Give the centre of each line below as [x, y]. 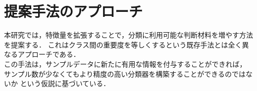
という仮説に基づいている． [65, 83]
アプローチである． [49, 54]
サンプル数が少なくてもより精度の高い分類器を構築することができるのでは [125, 73]
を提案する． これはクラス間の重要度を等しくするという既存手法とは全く [123, 44]
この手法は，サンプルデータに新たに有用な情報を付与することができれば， [125, 64]
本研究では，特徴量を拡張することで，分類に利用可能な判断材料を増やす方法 [129, 35]
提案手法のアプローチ [74, 11]
